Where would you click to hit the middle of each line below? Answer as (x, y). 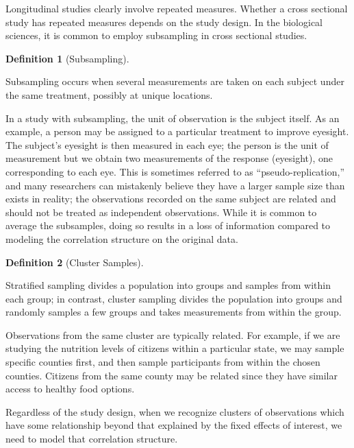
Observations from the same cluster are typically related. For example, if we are (173, 334)
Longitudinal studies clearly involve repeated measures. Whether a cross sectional (177, 8)
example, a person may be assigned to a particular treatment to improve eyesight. (177, 131)
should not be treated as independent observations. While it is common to (161, 212)
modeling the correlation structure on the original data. (122, 238)
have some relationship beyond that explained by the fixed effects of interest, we (174, 425)
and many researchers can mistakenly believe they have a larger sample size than (175, 185)
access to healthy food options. (70, 389)
